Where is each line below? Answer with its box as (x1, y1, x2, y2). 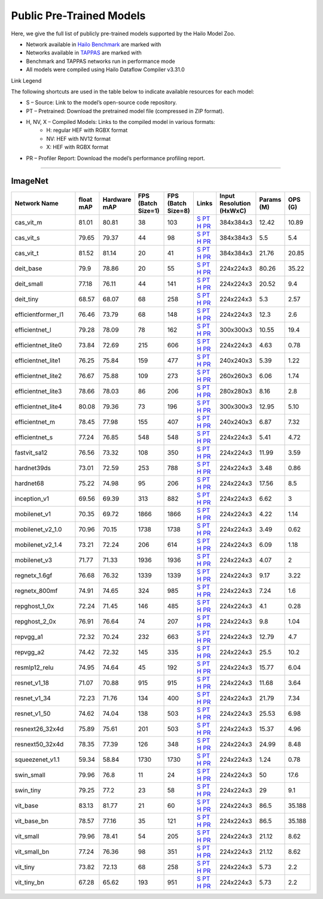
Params (259, 195, 282, 204)
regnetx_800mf (14, 586, 58, 595)
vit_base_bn (14, 816, 49, 825)
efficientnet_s (14, 433, 53, 441)
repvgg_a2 (14, 647, 45, 656)
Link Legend (11, 77, 42, 84)
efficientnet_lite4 (14, 402, 62, 410)
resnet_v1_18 (14, 679, 49, 687)
